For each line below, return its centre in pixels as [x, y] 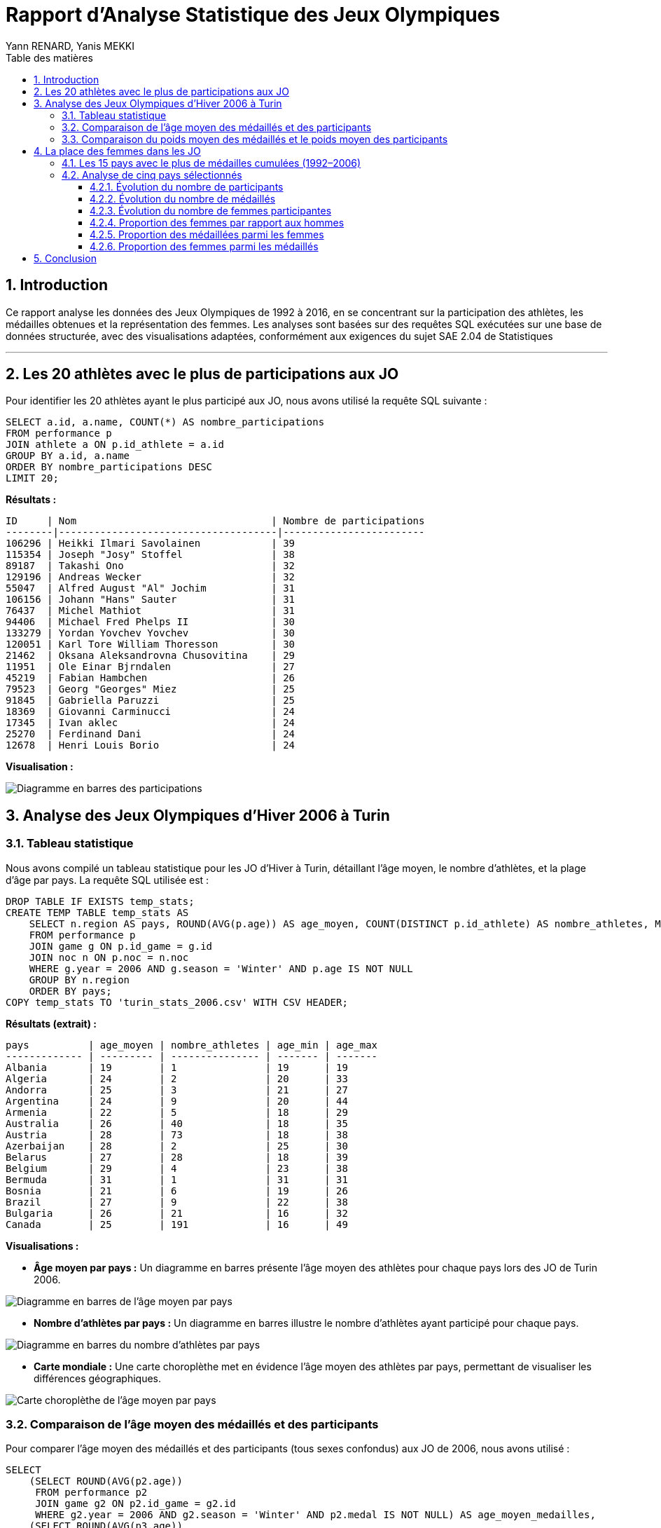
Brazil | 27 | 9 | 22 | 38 [177, 1202]
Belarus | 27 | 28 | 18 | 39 [177, 1157]
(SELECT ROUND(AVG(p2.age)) [106, 1481]
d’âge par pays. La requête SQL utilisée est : [107, 880]
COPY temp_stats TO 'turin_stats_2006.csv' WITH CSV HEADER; [177, 1002]
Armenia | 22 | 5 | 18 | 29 [177, 1112]
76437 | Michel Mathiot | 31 [151, 611]
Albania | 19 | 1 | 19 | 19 [177, 1067]
